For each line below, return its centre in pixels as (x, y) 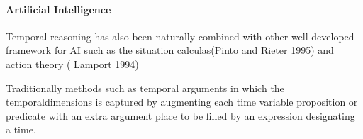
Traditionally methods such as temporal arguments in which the (145, 88)
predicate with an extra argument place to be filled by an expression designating (180, 115)
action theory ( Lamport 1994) (72, 63)
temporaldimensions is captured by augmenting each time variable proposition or (182, 102)
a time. (21, 129)
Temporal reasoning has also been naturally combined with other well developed (180, 36)
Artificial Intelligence (58, 9)
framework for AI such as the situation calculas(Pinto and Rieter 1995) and (170, 50)
